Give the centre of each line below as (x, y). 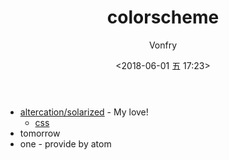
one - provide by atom (65, 143)
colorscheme (163, 17)
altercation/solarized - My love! (84, 112)
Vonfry (163, 45)
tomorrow (40, 133)
